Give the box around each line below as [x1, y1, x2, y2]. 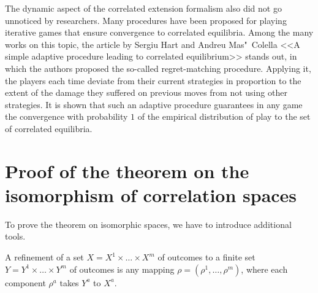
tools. [5, 230, 26, 243]
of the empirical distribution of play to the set [137, 110, 311, 123]
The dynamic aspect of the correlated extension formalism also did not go [5, 2, 282, 14]
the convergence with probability [5, 110, 128, 123]
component [5, 276, 46, 289]
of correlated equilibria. [5, 122, 93, 135]
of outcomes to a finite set [157, 251, 256, 264]
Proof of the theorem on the [5, 158, 249, 183]
